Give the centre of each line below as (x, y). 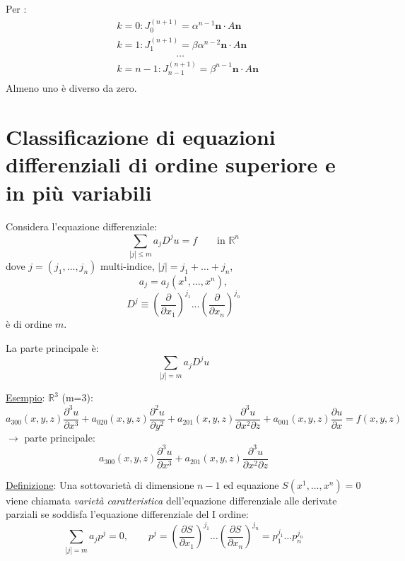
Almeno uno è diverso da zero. (71, 88)
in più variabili (79, 192)
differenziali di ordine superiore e (171, 164)
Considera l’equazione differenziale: (82, 226)
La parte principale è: (52, 348)
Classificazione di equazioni (141, 137)
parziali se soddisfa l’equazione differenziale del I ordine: (127, 514)
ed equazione (251, 484)
